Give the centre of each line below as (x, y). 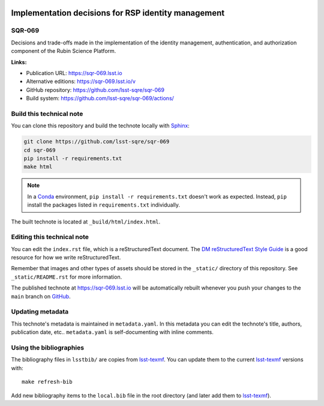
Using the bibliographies (47, 347)
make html (38, 167)
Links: (19, 62)
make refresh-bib (47, 382)
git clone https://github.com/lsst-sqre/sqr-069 (97, 142)
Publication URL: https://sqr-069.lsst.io (74, 73)
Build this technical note (47, 114)
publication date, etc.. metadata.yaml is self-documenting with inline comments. (112, 332)
